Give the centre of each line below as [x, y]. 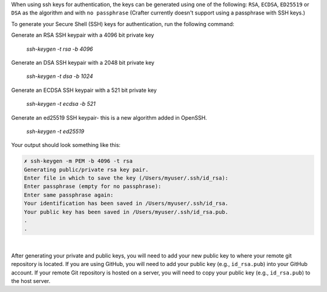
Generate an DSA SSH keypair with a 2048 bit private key [83, 62]
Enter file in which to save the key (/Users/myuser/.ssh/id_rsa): [126, 178]
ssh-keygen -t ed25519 [55, 131]
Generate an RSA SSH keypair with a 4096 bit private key [83, 35]
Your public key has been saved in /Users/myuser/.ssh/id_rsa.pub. [126, 212]
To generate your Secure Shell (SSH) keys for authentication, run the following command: [123, 24]
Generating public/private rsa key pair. [86, 170]
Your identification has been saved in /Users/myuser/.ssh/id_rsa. [126, 203]
